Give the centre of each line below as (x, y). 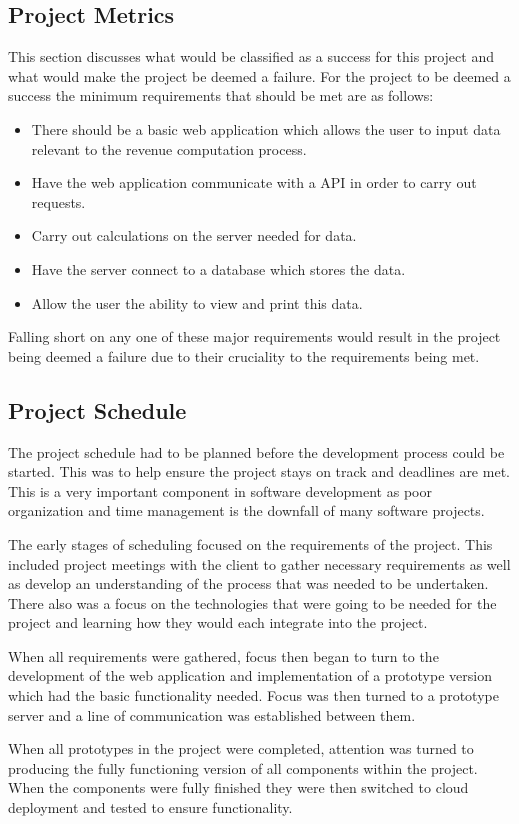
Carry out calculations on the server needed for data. (194, 235)
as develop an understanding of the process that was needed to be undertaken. (248, 583)
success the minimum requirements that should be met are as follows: (221, 95)
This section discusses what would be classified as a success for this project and (251, 56)
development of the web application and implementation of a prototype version (250, 675)
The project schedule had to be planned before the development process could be (256, 451)
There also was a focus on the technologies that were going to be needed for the (252, 602)
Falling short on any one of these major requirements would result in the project (254, 336)
